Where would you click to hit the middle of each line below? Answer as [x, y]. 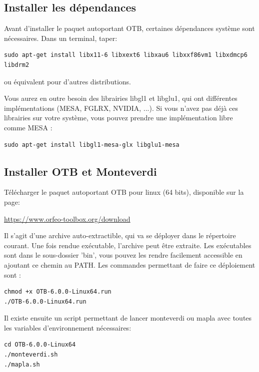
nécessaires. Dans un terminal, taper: [61, 38]
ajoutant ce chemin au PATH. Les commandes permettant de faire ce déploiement [130, 264]
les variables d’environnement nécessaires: [68, 327]
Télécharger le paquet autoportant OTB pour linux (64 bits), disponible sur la [124, 192]
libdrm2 [17, 65]
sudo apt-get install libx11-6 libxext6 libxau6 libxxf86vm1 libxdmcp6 [126, 55]
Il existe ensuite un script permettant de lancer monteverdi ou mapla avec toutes [128, 318]
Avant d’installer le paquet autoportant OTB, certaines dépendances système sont [129, 28]
